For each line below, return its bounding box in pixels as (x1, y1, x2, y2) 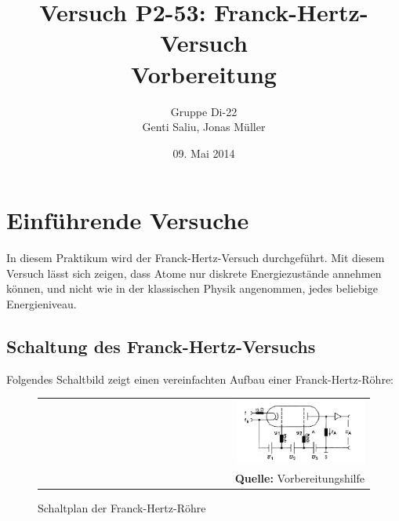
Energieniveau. (6, 296, 77, 312)
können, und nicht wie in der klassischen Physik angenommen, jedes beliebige (6, 280, 378, 297)
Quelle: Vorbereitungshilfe (234, 469, 365, 486)
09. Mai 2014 (172, 144, 235, 161)
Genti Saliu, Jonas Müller (142, 118, 266, 135)
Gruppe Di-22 (170, 103, 238, 119)
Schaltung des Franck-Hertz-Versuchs (6, 333, 316, 358)
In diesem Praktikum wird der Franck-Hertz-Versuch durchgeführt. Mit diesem (6, 250, 385, 266)
